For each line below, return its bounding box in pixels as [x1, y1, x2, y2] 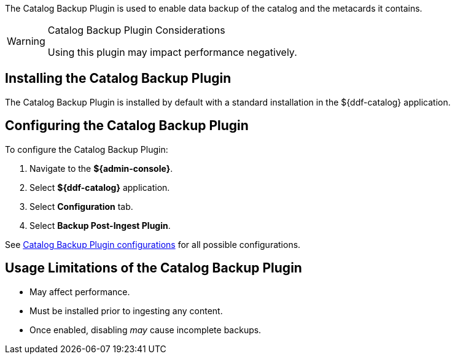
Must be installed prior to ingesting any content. [29, 305, 223, 316]
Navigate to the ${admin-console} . [29, 163, 173, 174]
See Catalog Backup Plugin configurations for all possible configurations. [5, 239, 301, 250]
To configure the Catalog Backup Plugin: [5, 144, 168, 155]
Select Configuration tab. [29, 201, 133, 212]
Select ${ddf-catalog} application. [29, 182, 170, 193]
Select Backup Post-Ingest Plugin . [29, 220, 171, 231]
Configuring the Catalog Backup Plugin [5, 118, 249, 134]
